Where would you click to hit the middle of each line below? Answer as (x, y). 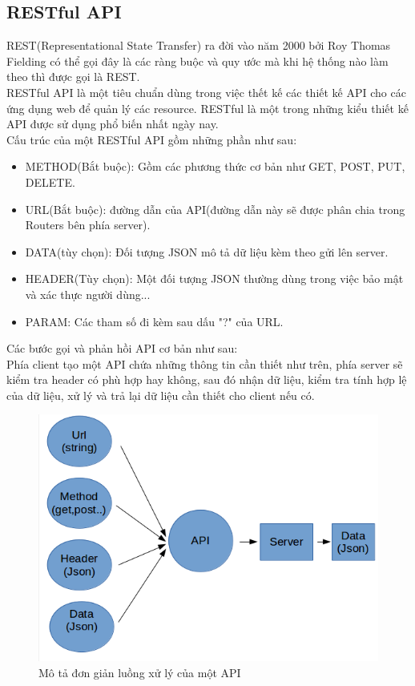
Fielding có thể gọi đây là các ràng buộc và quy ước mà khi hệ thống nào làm (197, 61)
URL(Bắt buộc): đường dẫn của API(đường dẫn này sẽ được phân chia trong (215, 209)
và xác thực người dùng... (88, 294)
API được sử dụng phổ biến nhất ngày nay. (113, 124)
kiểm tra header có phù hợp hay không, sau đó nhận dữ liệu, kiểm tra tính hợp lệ (207, 379)
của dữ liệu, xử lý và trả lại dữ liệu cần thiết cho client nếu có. (161, 395)
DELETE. (50, 182)
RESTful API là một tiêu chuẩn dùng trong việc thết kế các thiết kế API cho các (206, 92)
